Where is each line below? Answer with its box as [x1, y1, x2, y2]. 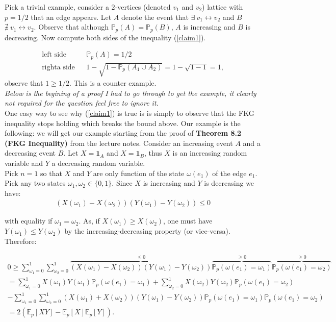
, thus [144, 147, 162, 158]
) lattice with [202, 2, 243, 12]
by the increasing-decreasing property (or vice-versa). [64, 226, 230, 236]
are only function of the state [93, 167, 185, 178]
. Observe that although [34, 21, 109, 32]
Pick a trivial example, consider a [5, 2, 109, 12]
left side [42, 51, 67, 59]
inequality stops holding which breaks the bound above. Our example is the [5, 117, 241, 128]
